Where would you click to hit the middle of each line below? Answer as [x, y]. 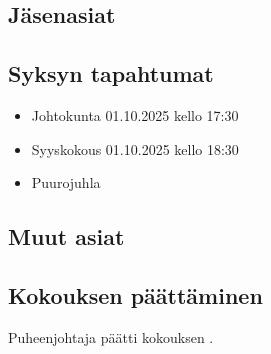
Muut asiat [66, 236]
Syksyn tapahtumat [111, 73]
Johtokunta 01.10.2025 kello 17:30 [135, 114]
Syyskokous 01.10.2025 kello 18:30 [135, 148]
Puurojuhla [66, 182]
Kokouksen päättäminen [135, 294]
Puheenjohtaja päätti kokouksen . [111, 336]
